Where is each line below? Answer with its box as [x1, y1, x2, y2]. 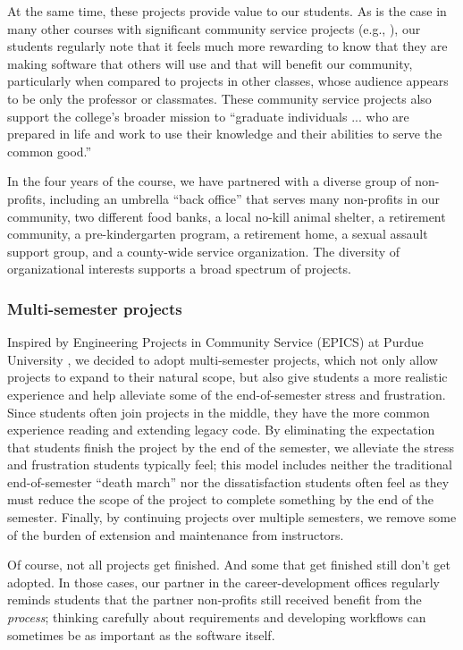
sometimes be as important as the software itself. [7, 625, 275, 644]
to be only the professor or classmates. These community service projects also [7, 89, 432, 107]
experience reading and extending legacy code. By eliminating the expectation [7, 420, 435, 439]
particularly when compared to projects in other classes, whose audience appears [7, 72, 449, 90]
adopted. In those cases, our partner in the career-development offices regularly [7, 572, 440, 591]
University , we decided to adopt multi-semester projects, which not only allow [7, 350, 438, 368]
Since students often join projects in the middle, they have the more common [7, 402, 430, 421]
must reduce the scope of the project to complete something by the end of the [7, 490, 434, 509]
